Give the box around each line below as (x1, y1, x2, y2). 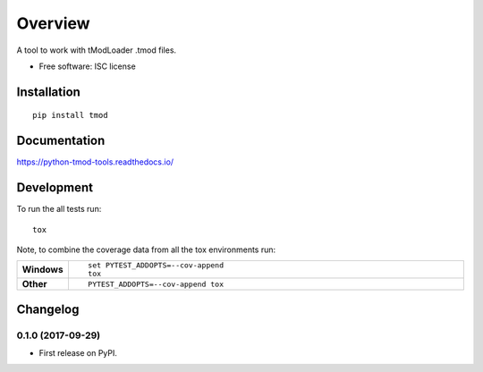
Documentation (16, 133, 106, 148)
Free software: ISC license (38, 61, 136, 72)
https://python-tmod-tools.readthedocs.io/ (16, 156, 174, 167)
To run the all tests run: (16, 204, 102, 215)
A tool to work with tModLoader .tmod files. (16, 45, 177, 55)
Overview (16, 13, 90, 33)
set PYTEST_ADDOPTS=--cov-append (88, 260, 224, 270)
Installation (16, 84, 80, 99)
